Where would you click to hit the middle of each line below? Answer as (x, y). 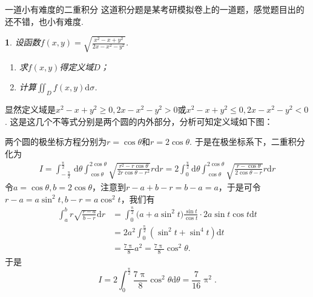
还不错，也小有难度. (44, 21)
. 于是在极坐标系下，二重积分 (247, 142)
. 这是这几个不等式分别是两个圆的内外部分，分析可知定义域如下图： (139, 121)
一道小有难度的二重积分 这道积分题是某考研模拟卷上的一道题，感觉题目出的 (155, 9)
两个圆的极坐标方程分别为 (56, 142)
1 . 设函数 (23, 42)
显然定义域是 (30, 109)
